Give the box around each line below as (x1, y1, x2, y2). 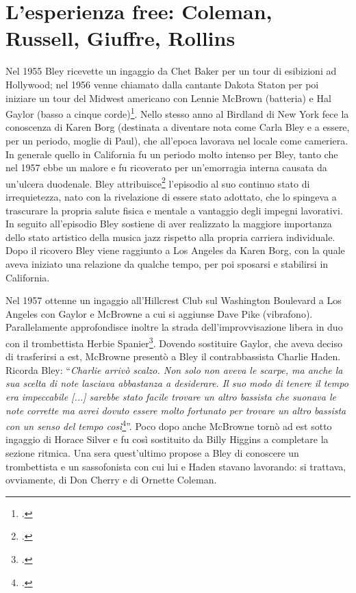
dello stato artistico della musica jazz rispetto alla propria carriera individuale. (5, 229, 335, 244)
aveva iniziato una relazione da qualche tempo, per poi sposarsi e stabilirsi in (5, 256, 329, 270)
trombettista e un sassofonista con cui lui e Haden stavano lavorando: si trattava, (5, 459, 346, 473)
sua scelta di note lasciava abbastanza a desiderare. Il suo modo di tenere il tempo (5, 376, 348, 390)
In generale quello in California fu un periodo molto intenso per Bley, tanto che (5, 147, 338, 161)
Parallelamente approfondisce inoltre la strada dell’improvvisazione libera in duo (5, 320, 343, 334)
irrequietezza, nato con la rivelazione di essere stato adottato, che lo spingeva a (5, 189, 337, 203)
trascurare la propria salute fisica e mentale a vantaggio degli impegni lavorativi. (5, 203, 343, 217)
